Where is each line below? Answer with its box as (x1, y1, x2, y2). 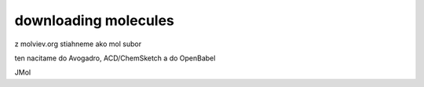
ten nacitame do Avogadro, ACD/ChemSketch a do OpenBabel (14, 53, 216, 63)
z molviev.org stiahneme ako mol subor (14, 39, 141, 49)
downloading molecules (14, 12, 174, 29)
